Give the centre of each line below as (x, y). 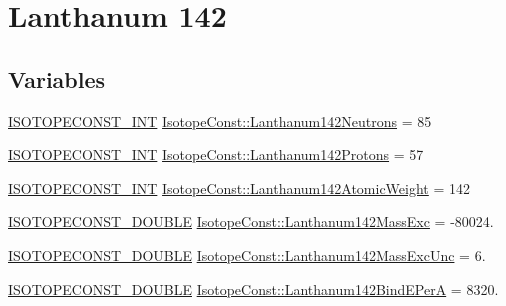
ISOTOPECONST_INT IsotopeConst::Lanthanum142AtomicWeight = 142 (239, 187)
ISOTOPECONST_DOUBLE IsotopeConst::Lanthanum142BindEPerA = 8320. (253, 288)
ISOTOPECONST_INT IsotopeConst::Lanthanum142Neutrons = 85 (220, 120)
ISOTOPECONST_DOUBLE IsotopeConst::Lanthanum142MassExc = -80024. (251, 221)
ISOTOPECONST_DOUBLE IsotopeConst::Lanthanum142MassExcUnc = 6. (247, 254)
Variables (57, 78)
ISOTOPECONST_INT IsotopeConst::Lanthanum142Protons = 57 (216, 154)
